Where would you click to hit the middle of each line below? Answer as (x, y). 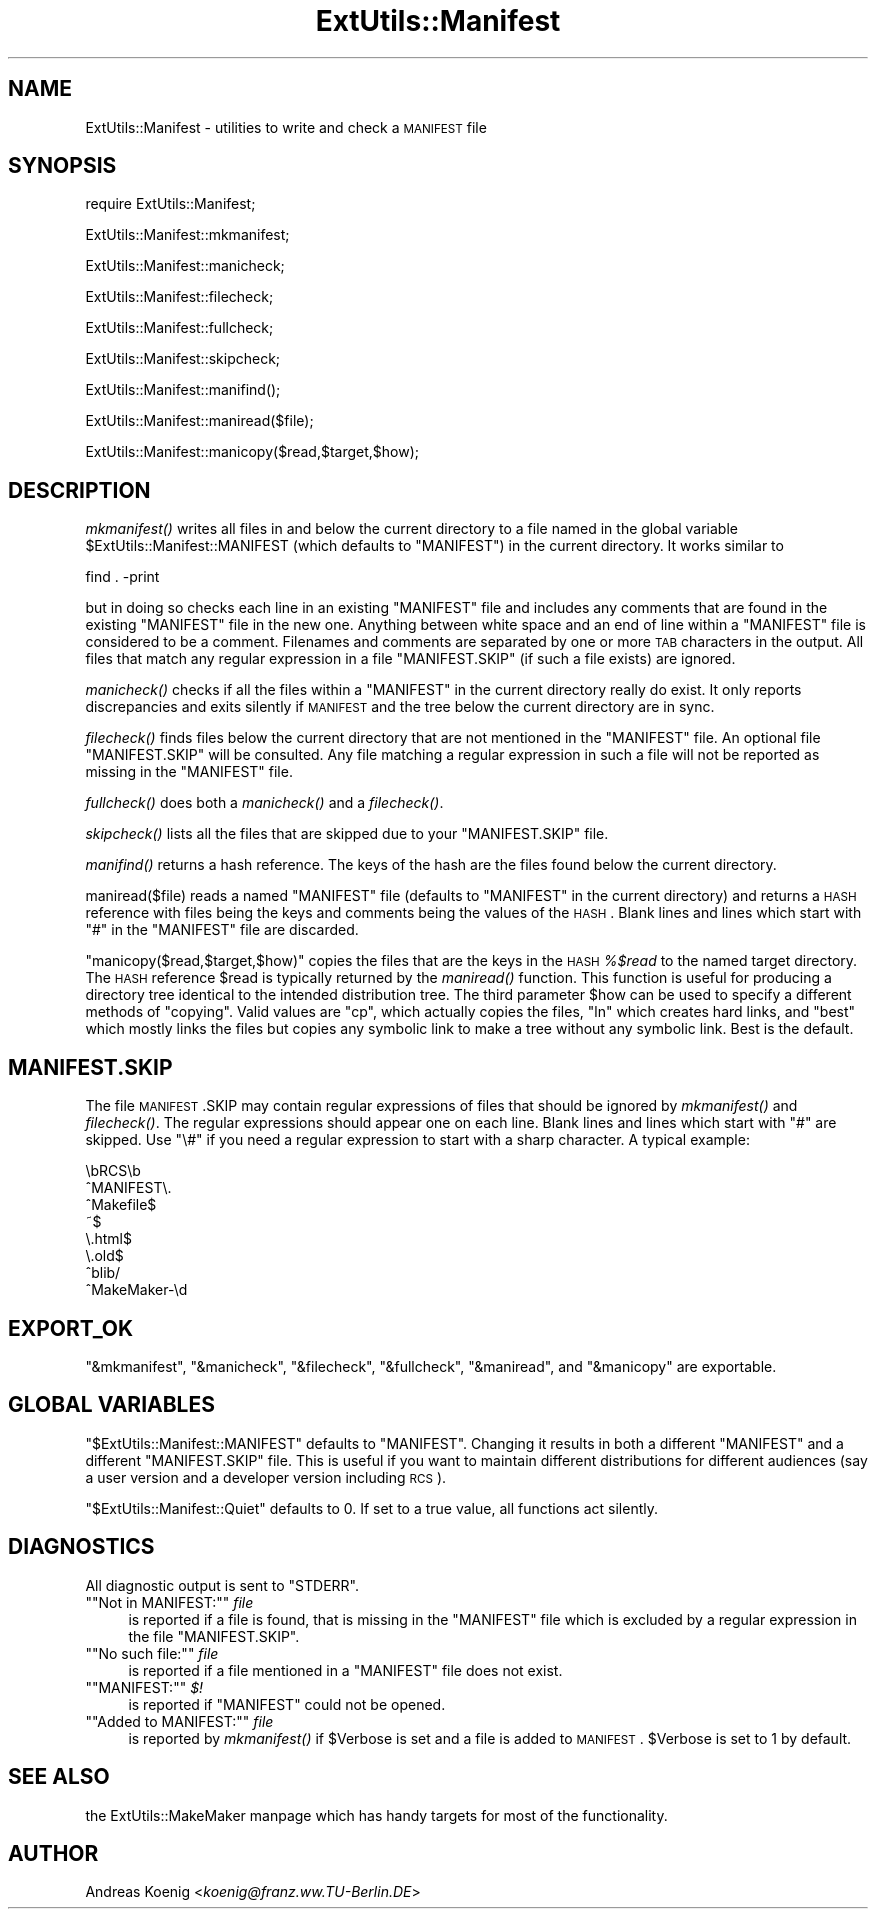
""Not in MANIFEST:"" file (169, 1602)
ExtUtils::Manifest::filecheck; (179, 297)
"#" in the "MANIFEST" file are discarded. (222, 930)
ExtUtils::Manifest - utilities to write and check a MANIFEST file (286, 127)
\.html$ (108, 1239)
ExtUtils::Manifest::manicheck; (185, 266)
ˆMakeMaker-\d (136, 1290)
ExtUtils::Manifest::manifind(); (183, 390)
